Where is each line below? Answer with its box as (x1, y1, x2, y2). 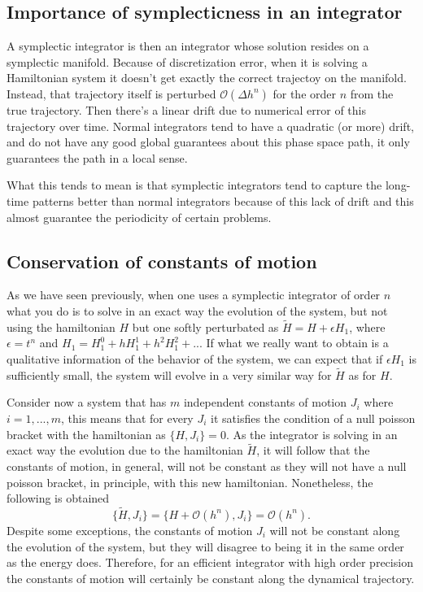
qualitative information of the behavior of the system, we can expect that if (7, 350, 383, 367)
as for (348, 366, 377, 383)
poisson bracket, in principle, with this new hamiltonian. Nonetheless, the (7, 473, 373, 490)
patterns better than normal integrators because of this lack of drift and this (32, 192, 414, 209)
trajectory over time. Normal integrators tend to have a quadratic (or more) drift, (7, 117, 414, 134)
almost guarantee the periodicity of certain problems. (7, 208, 272, 225)
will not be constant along (269, 521, 400, 538)
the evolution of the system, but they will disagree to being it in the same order (7, 538, 404, 555)
